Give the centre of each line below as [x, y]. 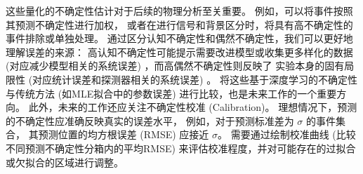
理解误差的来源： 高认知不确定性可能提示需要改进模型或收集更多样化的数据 [179, 52]
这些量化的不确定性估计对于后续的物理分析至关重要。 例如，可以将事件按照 [179, 11]
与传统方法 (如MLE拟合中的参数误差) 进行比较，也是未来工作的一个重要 [171, 93]
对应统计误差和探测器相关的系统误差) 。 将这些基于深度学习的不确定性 [195, 79]
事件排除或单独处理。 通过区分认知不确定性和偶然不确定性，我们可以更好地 [179, 38]
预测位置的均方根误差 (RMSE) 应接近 [124, 134]
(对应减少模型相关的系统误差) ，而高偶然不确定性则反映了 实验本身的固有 [175, 66]
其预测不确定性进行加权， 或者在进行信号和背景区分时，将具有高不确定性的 [179, 24]
